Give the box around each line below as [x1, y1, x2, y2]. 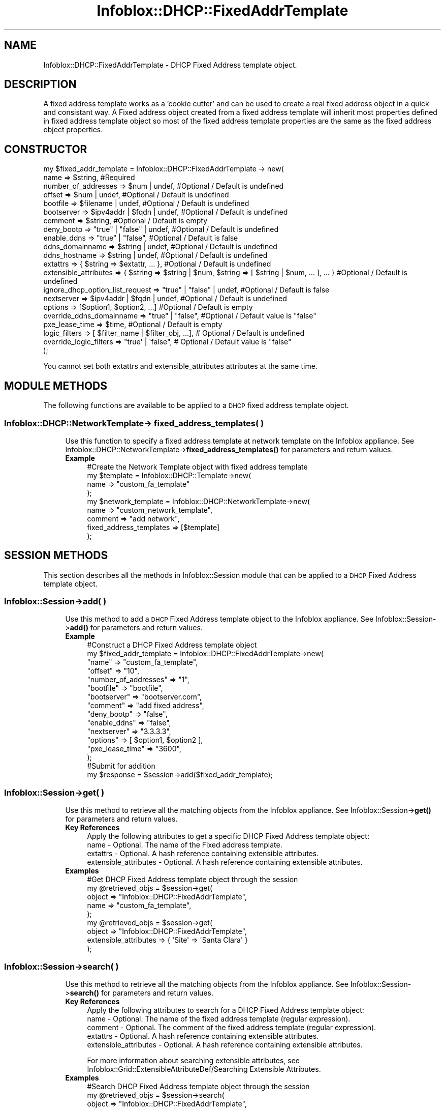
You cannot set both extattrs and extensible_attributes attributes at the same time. [43, 362, 317, 371]
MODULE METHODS [4, 379, 108, 392]
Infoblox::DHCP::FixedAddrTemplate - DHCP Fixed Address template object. [43, 60, 297, 69]
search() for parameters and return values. [70, 988, 213, 997]
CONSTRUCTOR [4, 142, 87, 156]
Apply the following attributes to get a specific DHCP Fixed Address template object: [87, 832, 369, 841]
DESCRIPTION [4, 78, 77, 91]
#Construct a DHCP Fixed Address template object [87, 640, 257, 650]
